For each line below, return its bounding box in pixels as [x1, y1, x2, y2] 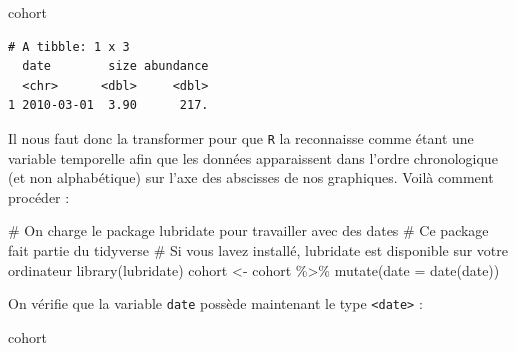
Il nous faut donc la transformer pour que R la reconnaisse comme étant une [8, 127, 474, 148]
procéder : [8, 186, 70, 207]
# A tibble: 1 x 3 [8, 39, 130, 54]
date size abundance [22, 59, 209, 74]
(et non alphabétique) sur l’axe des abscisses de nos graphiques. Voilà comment [8, 167, 494, 188]
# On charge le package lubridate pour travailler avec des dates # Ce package [8, 220, 489, 241]
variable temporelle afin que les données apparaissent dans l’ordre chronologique [8, 147, 498, 168]
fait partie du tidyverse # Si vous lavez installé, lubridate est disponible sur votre [8, 240, 509, 260]
